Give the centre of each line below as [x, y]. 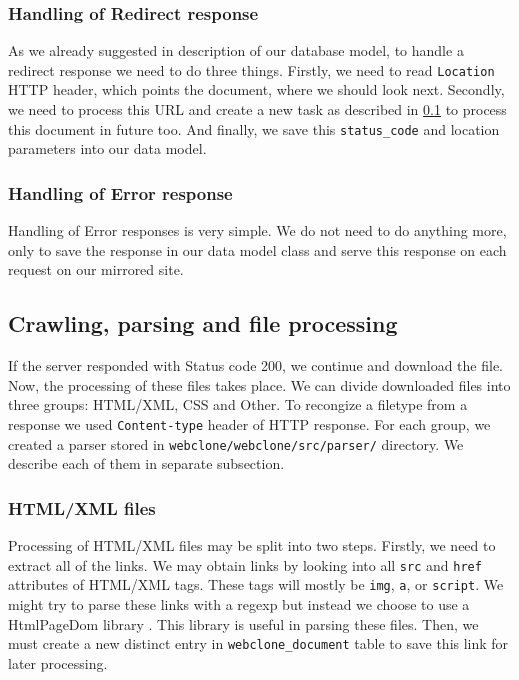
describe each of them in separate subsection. [146, 463]
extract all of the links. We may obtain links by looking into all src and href [245, 564]
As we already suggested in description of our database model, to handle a [236, 50]
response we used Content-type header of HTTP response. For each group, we [249, 423]
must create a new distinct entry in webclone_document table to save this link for [258, 643]
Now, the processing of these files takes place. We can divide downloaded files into [259, 384]
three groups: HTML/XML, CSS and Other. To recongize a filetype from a [238, 404]
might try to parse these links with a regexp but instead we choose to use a [239, 603]
